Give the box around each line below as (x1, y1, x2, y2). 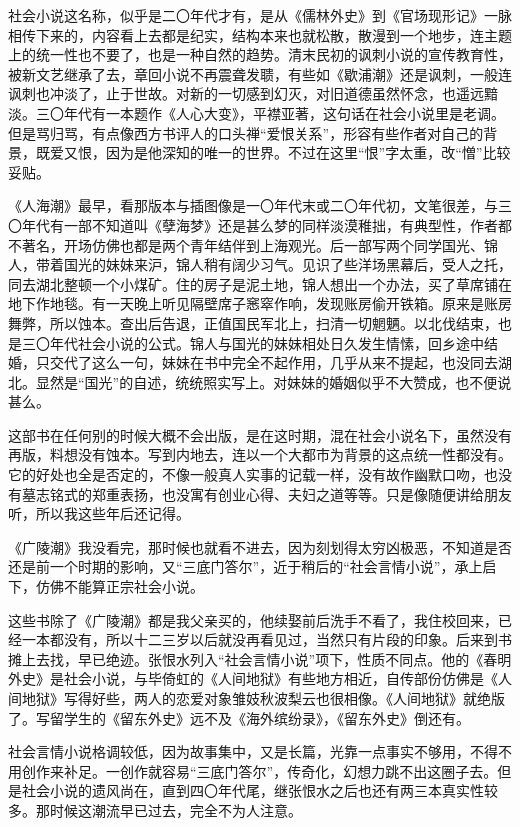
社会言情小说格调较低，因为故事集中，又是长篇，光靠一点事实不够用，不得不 (8, 741, 512, 762)
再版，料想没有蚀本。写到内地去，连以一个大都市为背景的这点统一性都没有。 (8, 444, 512, 465)
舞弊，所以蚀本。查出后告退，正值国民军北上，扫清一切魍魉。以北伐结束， (8, 312, 498, 333)
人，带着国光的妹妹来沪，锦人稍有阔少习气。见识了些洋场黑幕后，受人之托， (8, 254, 512, 275)
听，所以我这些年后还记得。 (8, 503, 190, 524)
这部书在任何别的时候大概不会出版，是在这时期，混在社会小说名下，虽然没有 (8, 424, 512, 445)
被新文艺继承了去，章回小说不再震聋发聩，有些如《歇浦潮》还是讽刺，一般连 (8, 63, 512, 84)
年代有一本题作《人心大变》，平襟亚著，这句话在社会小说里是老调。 (63, 102, 505, 123)
